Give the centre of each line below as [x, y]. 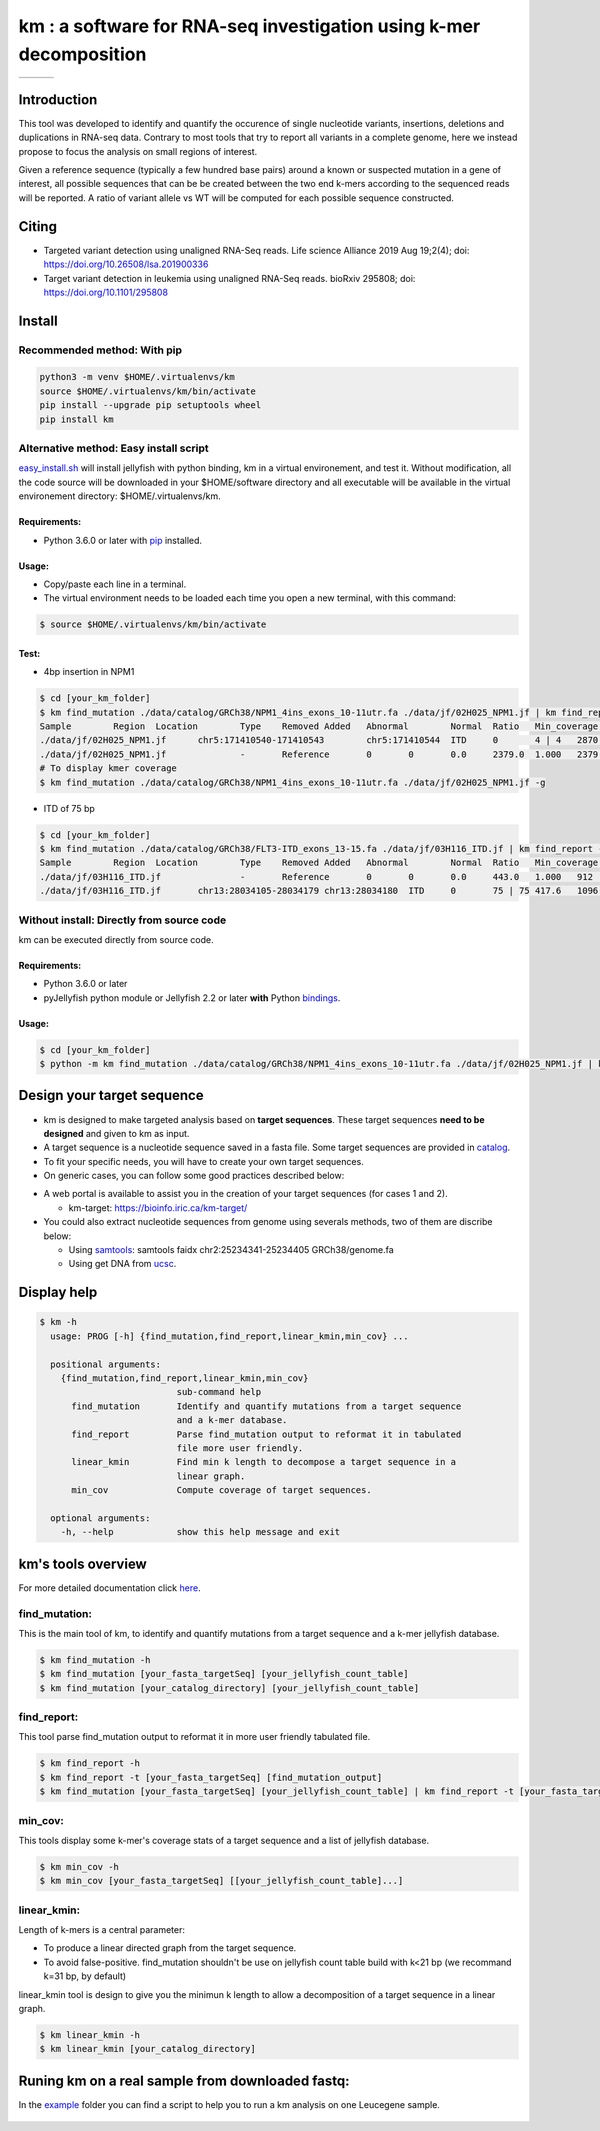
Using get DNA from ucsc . [122, 1264]
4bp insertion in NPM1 [89, 672]
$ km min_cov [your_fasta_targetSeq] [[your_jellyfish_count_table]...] [221, 1881]
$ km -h [58, 1322]
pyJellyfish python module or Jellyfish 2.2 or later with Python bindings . [192, 997]
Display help [58, 1292]
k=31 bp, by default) [85, 1976]
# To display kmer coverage [108, 768]
